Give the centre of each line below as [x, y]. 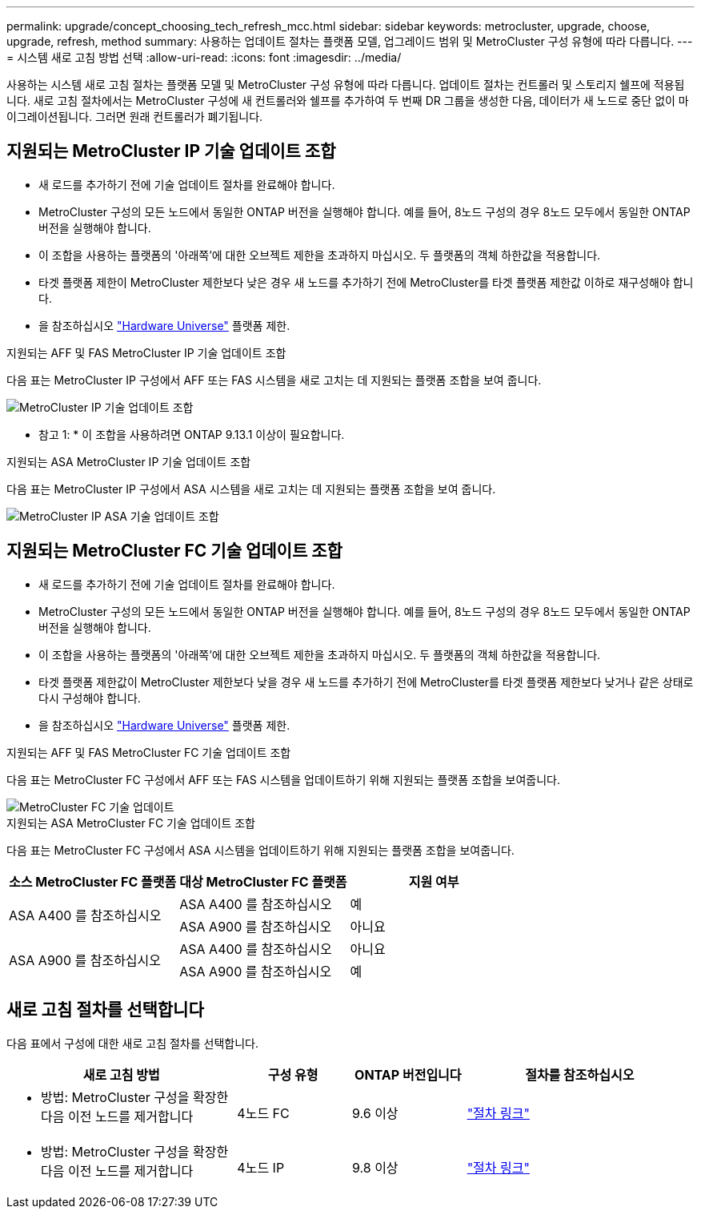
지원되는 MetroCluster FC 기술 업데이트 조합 [174, 551]
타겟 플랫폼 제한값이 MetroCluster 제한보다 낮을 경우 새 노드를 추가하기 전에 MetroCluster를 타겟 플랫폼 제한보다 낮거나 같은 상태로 [366, 682]
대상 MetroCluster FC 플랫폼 [263, 881]
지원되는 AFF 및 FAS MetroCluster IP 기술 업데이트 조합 [146, 352]
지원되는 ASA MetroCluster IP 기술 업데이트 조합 [129, 461]
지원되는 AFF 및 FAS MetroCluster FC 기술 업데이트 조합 [149, 752]
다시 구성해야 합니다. [90, 698]
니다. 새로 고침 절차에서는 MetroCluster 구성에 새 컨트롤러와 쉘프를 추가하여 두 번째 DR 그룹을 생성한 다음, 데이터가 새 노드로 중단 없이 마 [348, 101]
